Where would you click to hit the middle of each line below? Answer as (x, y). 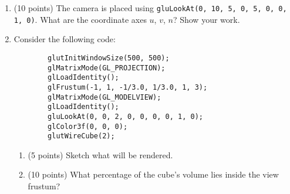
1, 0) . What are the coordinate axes (80, 19)
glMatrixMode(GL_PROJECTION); (107, 68)
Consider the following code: (65, 39)
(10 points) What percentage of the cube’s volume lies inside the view (153, 174)
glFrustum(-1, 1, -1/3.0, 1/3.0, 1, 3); (128, 87)
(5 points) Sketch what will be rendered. (100, 154)
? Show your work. (206, 19)
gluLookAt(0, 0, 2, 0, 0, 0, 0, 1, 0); (125, 116)
